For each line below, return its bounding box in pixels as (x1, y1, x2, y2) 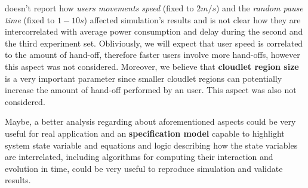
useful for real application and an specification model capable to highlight (5, 127, 285, 139)
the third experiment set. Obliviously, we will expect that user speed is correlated (5, 36, 303, 49)
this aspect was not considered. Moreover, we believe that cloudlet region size (5, 60, 299, 72)
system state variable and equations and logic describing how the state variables (5, 138, 298, 151)
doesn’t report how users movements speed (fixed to (5, 2, 194, 14)
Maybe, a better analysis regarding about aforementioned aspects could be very (5, 115, 296, 128)
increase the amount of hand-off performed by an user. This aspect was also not (5, 84, 297, 96)
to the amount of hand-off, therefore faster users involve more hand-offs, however (5, 48, 300, 61)
